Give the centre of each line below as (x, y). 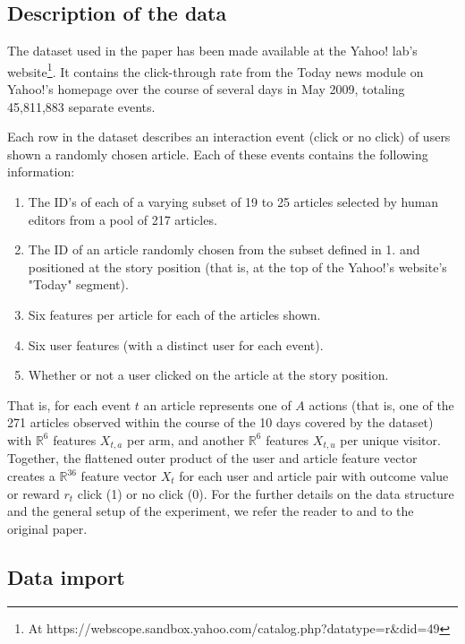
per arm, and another (186, 439)
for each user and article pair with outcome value (314, 476)
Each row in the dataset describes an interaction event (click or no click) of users (229, 137)
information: (41, 172)
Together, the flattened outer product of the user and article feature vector (212, 458)
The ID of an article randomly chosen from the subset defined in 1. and (224, 249)
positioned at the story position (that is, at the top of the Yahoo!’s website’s (237, 266)
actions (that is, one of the (381, 404)
